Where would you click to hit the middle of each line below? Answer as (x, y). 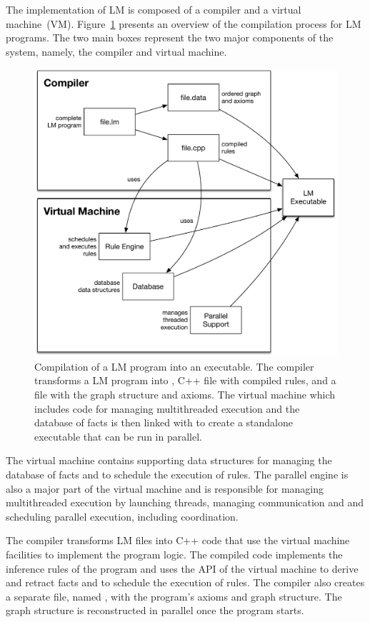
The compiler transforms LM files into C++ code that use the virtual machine (178, 540)
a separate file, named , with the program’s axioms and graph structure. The (174, 596)
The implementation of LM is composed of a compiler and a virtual (154, 9)
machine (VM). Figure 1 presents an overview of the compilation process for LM (184, 23)
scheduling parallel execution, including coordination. (122, 516)
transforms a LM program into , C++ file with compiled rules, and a (185, 380)
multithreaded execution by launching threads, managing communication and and (185, 502)
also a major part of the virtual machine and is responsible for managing (165, 488)
